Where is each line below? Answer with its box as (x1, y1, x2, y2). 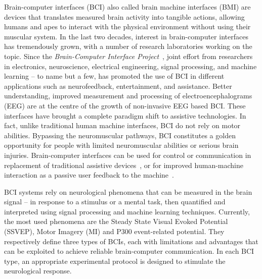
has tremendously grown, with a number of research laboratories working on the (4, 41, 252, 51)
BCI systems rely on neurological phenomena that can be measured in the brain (4, 186, 252, 197)
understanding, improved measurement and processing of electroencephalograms (4, 90, 252, 101)
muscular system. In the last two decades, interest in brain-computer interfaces (4, 31, 248, 41)
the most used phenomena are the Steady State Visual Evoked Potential (4, 216, 228, 227)
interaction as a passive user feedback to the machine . (4, 170, 174, 180)
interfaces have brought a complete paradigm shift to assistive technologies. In (4, 110, 246, 121)
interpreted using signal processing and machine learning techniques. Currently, (4, 206, 250, 216)
